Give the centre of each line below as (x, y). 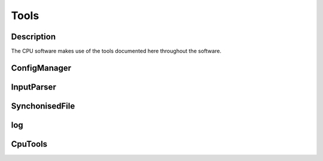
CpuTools (29, 144)
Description (33, 37)
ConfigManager (41, 68)
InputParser (33, 87)
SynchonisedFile (43, 106)
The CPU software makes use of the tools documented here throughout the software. (116, 51)
